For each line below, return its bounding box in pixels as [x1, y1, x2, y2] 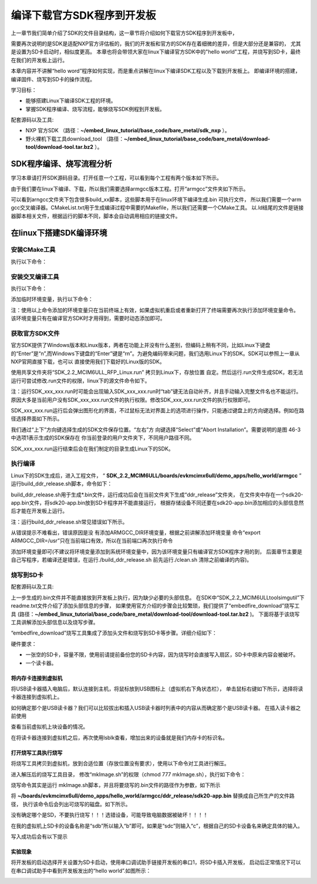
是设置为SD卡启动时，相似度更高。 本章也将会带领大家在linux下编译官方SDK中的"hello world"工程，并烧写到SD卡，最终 [11, 48, 301, 55]
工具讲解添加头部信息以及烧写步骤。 [11, 618, 99, 626]
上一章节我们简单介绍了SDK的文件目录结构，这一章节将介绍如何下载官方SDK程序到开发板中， [11, 29, 238, 36]
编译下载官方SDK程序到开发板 [11, 9, 156, 22]
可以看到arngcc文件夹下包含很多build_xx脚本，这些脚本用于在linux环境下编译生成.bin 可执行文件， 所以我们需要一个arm [11, 196, 302, 203]
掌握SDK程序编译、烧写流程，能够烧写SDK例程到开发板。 [25, 105, 165, 112]
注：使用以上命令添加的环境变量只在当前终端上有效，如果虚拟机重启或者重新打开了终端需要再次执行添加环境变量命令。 [11, 306, 299, 313]
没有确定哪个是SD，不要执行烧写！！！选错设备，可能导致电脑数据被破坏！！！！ [11, 812, 208, 819]
